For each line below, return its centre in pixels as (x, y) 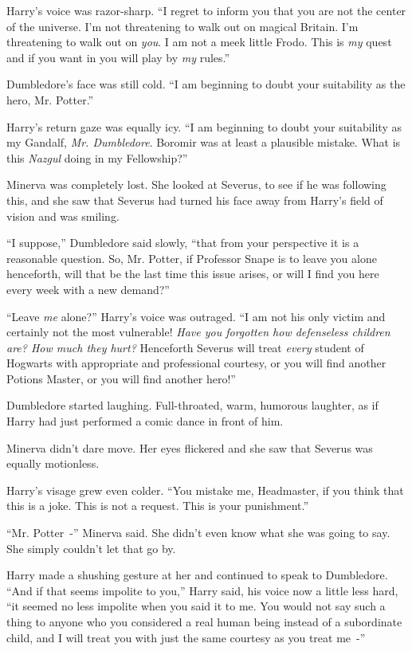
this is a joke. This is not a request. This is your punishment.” (158, 506)
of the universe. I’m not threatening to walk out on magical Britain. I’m (182, 26)
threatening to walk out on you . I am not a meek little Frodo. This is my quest (199, 42)
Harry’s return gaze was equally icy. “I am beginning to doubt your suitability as (204, 126)
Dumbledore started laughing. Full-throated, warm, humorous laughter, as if (192, 405)
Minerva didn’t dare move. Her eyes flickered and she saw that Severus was (190, 447)
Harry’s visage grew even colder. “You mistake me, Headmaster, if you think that (205, 490)
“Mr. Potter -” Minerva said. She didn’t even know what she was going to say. (198, 533)
